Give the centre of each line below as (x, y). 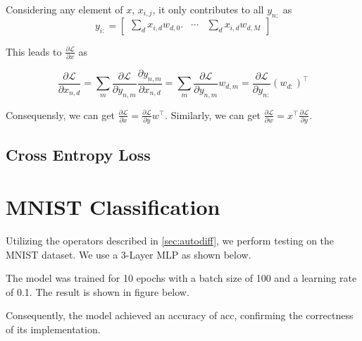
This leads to (34, 51)
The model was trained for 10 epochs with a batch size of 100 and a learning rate (181, 278)
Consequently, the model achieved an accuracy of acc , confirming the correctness (180, 315)
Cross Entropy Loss (78, 155)
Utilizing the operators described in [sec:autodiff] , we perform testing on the (170, 240)
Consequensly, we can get (60, 114)
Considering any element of (64, 9)
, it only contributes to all (208, 9)
